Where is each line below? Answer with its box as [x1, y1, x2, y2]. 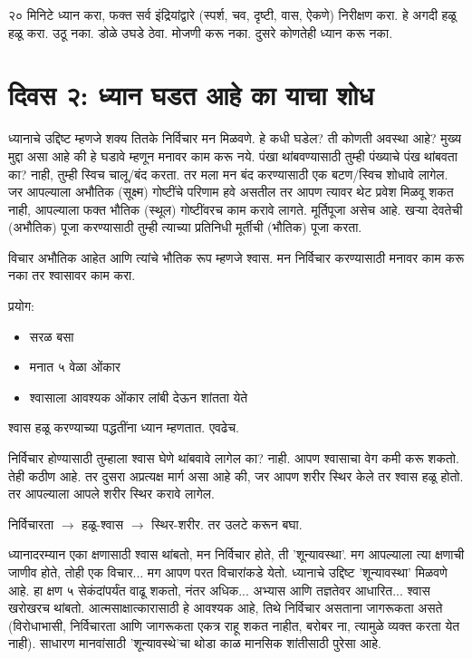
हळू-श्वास [82, 514, 124, 533]
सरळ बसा [29, 326, 74, 345]
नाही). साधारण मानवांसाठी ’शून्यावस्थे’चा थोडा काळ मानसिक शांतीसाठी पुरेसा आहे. [8, 634, 381, 653]
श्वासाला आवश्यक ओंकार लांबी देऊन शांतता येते [29, 387, 248, 406]
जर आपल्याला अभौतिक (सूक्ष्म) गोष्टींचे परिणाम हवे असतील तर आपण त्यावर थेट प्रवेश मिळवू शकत [8, 182, 454, 201]
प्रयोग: [8, 296, 34, 315]
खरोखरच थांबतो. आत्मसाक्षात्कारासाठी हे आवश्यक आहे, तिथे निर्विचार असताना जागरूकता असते [8, 598, 443, 617]
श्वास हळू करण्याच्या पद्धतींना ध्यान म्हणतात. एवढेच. [8, 418, 239, 437]
